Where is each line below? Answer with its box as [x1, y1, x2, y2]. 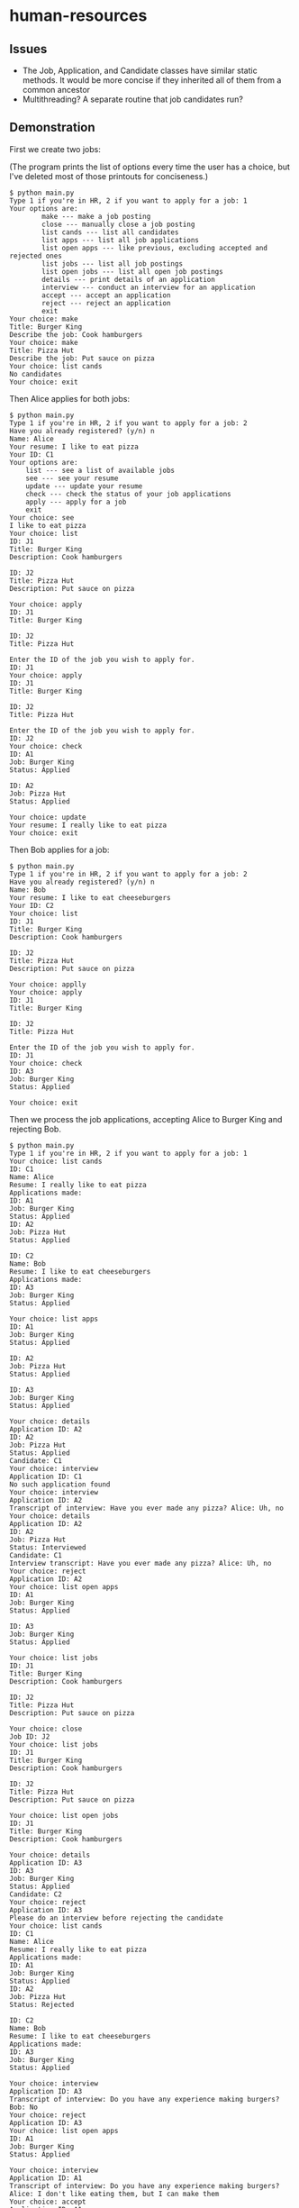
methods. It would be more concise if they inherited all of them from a [22, 75, 282, 86]
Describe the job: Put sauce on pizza [9, 353, 155, 363]
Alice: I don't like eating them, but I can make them [9, 2189, 220, 2198]
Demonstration [9, 120, 96, 135]
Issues [9, 41, 48, 57]
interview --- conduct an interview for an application [41, 283, 256, 292]
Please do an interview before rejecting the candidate [9, 1913, 223, 1922]
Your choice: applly [9, 979, 87, 989]
